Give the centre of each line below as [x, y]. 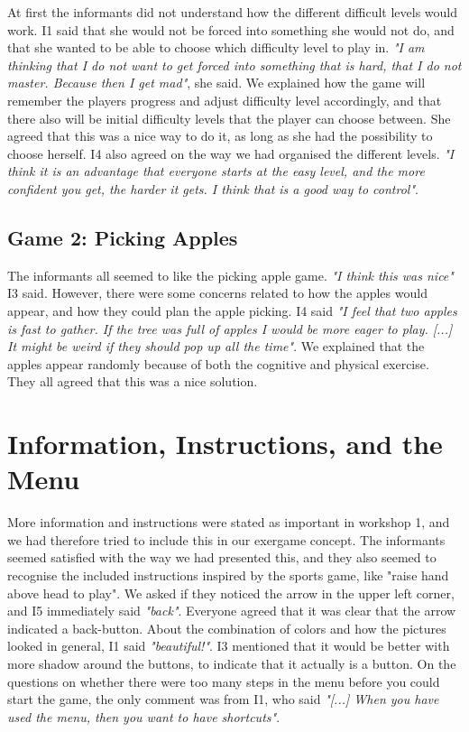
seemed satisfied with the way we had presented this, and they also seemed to [222, 557]
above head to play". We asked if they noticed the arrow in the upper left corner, [231, 593]
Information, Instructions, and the [225, 444]
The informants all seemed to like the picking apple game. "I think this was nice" [230, 275]
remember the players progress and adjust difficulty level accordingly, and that [225, 100]
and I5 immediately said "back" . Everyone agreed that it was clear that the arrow [232, 611]
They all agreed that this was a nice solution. [133, 381]
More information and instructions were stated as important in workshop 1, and [229, 522]
